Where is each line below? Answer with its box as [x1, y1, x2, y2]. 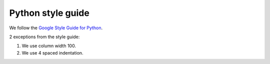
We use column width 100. [21, 43, 76, 49]
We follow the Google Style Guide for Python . [9, 25, 102, 31]
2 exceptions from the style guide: [9, 34, 80, 40]
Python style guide [9, 7, 89, 18]
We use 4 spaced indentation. [21, 50, 83, 56]
